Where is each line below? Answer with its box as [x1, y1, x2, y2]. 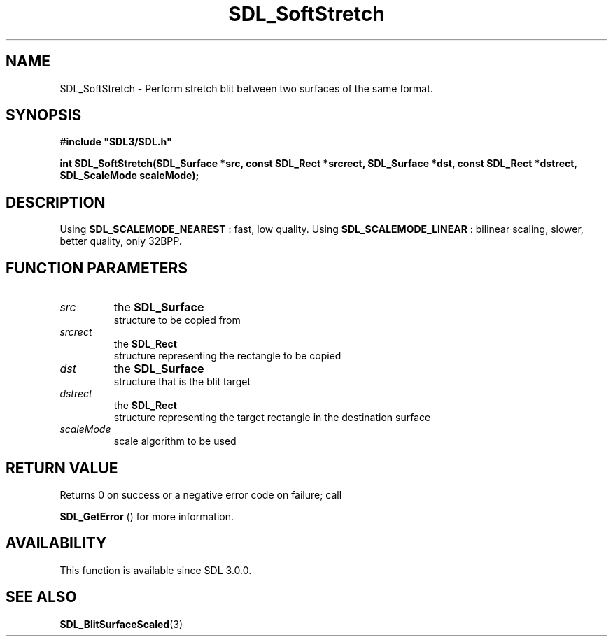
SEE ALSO [6, 588, 77, 606]
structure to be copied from [113, 314, 241, 327]
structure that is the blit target [113, 376, 251, 388]
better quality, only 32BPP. [59, 235, 182, 248]
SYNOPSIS [6, 106, 82, 124]
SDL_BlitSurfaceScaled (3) [59, 618, 183, 630]
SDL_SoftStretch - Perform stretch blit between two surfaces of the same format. [59, 82, 433, 94]
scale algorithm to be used [113, 435, 237, 448]
